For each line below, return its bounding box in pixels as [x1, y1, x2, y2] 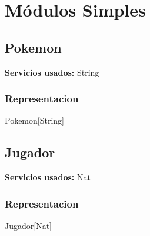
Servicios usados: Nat [5, 171, 91, 183]
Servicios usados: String [5, 66, 99, 78]
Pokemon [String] [5, 114, 64, 127]
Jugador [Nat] [5, 219, 52, 231]
